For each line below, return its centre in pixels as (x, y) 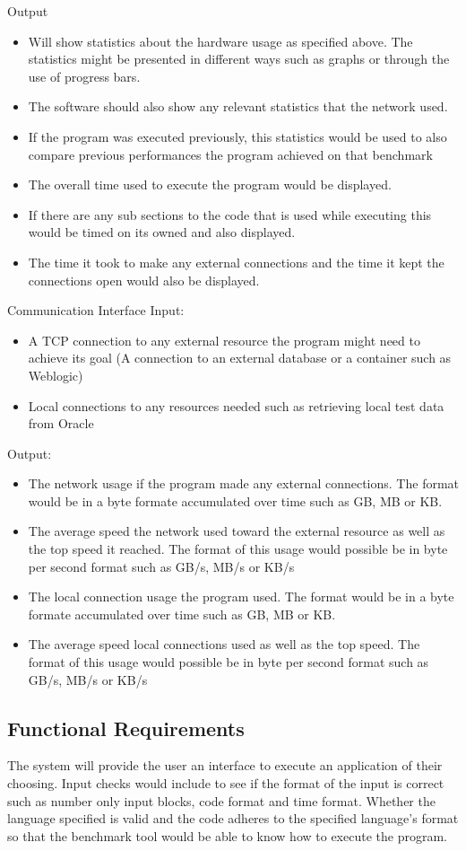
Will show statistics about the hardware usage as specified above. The (220, 41)
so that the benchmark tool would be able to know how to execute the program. (227, 835)
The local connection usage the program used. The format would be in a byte (241, 597)
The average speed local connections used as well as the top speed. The (224, 644)
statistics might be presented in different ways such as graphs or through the (239, 59)
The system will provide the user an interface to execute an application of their (225, 765)
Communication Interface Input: (96, 310)
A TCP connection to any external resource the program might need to (224, 340)
